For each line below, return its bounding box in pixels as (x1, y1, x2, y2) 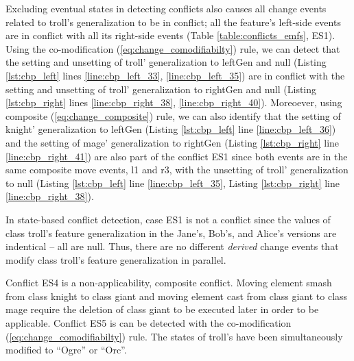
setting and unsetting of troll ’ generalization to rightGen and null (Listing (5, 82, 317, 96)
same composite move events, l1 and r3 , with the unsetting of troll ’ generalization (5, 162, 349, 177)
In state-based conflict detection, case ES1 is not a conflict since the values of (5, 212, 331, 226)
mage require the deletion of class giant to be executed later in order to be (5, 302, 319, 316)
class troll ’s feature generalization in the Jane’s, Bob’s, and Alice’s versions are (5, 225, 337, 240)
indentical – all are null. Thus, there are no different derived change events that (5, 239, 339, 253)
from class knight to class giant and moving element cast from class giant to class (5, 288, 348, 303)
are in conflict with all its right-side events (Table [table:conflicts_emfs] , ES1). (5, 28, 335, 42)
